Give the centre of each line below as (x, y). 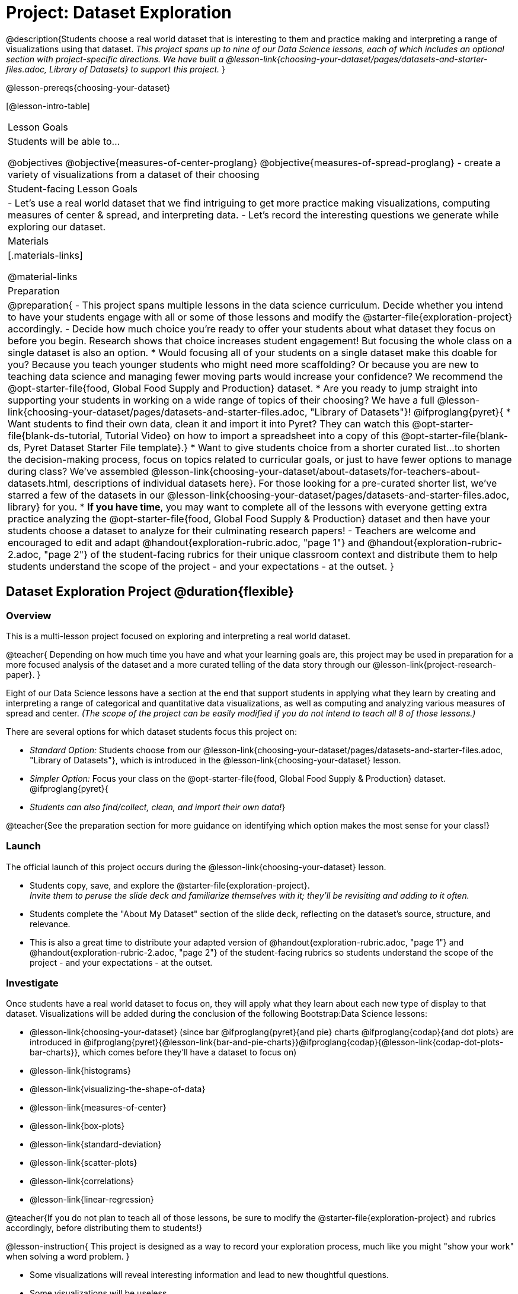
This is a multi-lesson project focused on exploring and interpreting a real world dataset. (178, 636)
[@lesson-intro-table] (48, 106)
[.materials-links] (45, 255)
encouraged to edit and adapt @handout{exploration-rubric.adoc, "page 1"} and (186, 542)
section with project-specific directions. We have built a (115, 59)
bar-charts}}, (55, 1052)
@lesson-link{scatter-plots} (84, 1163)
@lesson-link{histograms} (80, 1071)
